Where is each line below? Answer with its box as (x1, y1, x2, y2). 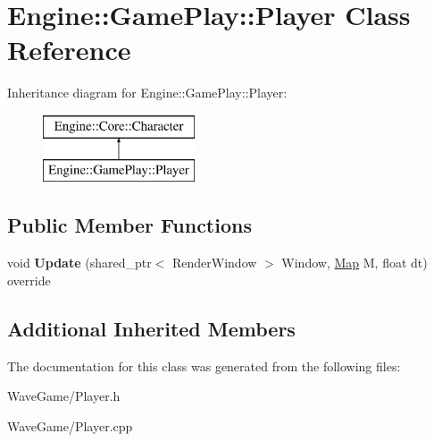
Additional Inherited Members (7, 314, 296, 342)
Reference (7, 31, 131, 68)
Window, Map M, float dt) (281, 253, 428, 272)
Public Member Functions (7, 211, 252, 239)
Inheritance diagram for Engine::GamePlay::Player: (7, 83, 288, 102)
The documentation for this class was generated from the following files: (7, 356, 401, 375)
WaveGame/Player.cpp (7, 416, 133, 435)
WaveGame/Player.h (7, 387, 121, 405)
